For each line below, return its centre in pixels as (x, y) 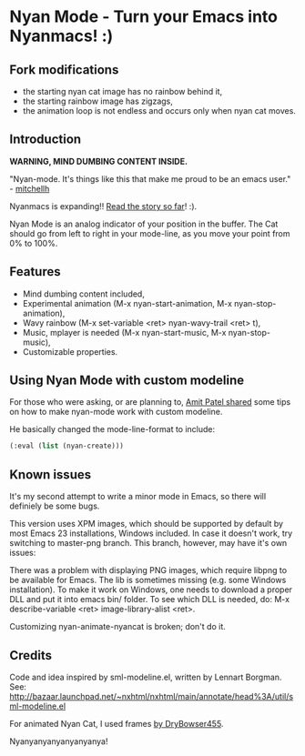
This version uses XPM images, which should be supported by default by (147, 524)
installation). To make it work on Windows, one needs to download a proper (151, 590)
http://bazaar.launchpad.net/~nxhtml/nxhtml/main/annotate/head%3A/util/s (152, 696)
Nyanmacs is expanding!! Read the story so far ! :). (103, 206)
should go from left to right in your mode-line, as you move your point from (150, 233)
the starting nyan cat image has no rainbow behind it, (122, 91)
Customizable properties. (70, 351)
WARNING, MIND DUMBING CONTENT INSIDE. (99, 161)
